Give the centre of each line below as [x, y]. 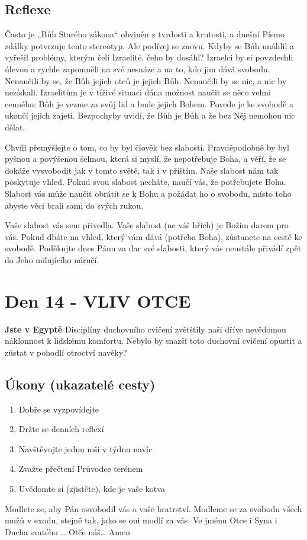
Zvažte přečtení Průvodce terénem [81, 469]
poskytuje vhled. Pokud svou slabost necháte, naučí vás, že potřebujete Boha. [146, 182]
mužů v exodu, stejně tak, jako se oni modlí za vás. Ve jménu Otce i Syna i [141, 520]
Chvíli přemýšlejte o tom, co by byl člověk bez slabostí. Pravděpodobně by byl [147, 147]
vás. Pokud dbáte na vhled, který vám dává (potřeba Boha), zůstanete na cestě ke [153, 236]
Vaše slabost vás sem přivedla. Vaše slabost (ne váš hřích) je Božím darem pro [147, 225]
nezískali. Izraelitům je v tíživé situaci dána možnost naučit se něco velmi [138, 92]
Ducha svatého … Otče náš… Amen [67, 531]
